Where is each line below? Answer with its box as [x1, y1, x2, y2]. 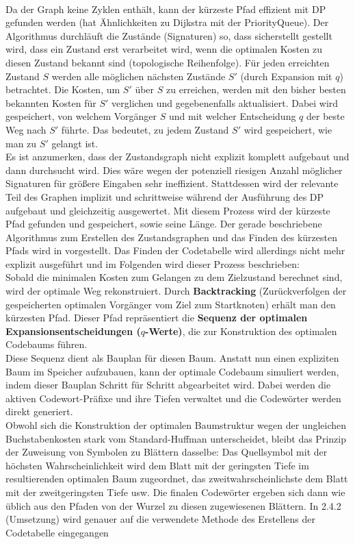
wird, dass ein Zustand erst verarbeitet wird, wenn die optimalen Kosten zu [5, 42, 322, 56]
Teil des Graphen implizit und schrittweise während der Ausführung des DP [5, 189, 324, 203]
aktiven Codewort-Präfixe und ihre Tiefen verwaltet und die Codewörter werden [5, 391, 341, 405]
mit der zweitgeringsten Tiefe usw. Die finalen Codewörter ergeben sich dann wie [5, 484, 345, 499]
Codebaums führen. [5, 337, 88, 351]
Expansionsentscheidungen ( [5, 323, 141, 338]
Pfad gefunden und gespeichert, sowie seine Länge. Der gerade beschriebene [5, 217, 322, 231]
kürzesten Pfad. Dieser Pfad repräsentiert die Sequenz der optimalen [5, 310, 308, 325]
